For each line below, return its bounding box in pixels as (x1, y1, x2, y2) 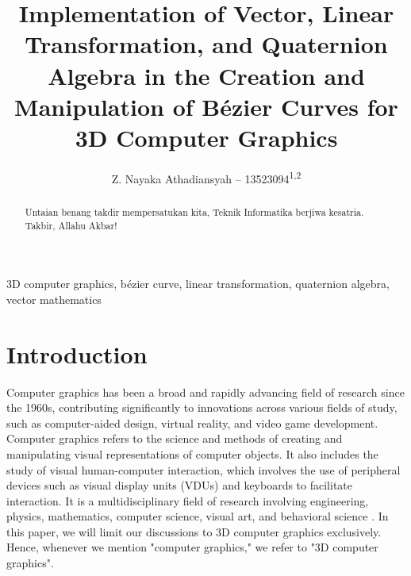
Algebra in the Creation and (48, 59, 365, 91)
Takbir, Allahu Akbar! (25, 218, 117, 232)
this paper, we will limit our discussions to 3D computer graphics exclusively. (6, 523, 382, 540)
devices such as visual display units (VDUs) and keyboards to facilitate (6, 477, 353, 493)
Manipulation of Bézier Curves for (14, 90, 398, 122)
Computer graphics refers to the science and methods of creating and (6, 430, 343, 447)
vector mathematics (6, 290, 102, 307)
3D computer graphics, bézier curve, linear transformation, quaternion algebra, (6, 275, 390, 292)
